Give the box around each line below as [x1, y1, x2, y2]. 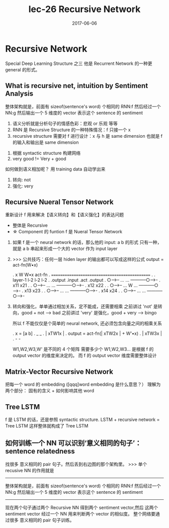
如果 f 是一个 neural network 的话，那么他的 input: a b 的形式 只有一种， [12, 239, 162, 245]
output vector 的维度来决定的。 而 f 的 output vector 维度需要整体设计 [12, 353, 157, 359]
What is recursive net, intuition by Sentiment [5, 81, 148, 90]
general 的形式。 [5, 66, 40, 72]
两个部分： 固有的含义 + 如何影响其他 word [5, 388, 95, 394]
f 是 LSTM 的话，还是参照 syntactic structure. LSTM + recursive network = [5, 416, 160, 422]
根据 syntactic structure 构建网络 [12, 150, 81, 156]
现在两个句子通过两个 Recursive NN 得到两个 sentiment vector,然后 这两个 [5, 504, 158, 510]
